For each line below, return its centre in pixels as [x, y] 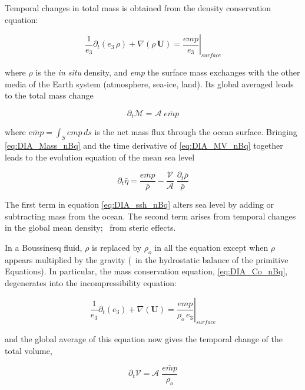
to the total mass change [49, 95]
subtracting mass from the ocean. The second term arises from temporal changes [150, 216]
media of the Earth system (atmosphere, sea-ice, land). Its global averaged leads [149, 83]
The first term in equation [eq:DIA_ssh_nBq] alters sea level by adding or [140, 204]
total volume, [29, 351]
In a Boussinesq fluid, [44, 248]
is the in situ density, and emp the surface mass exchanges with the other [168, 72]
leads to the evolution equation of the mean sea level [100, 157]
